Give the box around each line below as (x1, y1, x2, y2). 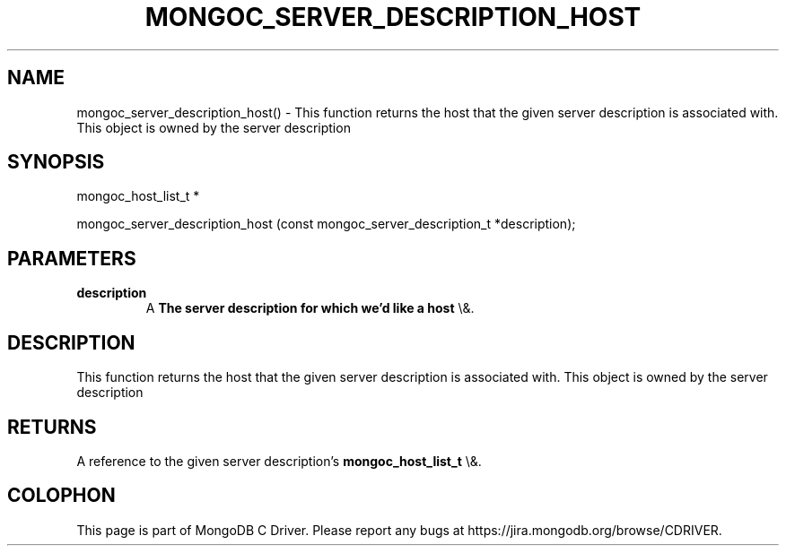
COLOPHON (7, 484, 116, 507)
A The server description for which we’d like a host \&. (145, 300, 475, 316)
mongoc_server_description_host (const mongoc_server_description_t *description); (76, 216, 576, 232)
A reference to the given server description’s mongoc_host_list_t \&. (76, 453, 482, 469)
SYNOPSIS (7, 151, 105, 174)
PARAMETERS (7, 246, 136, 270)
